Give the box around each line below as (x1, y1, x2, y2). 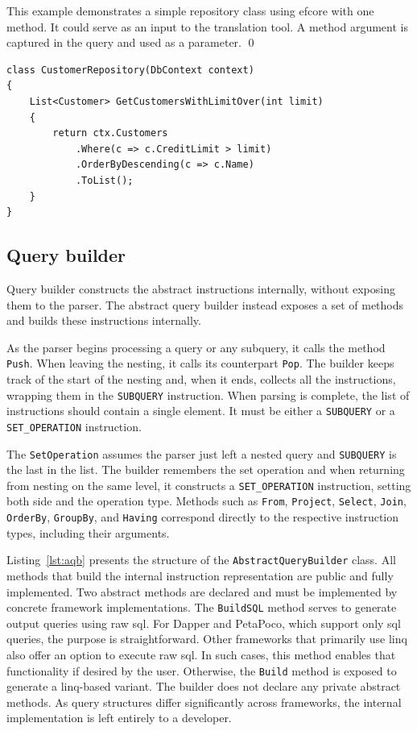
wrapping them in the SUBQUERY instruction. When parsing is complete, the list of (6, 386, 410, 403)
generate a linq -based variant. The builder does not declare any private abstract (6, 678, 401, 695)
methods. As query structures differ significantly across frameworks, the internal (6, 693, 402, 710)
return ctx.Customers (52, 127, 168, 139)
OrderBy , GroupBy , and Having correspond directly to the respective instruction (6, 509, 399, 525)
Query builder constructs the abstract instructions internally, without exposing (6, 280, 395, 297)
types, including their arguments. (6, 524, 170, 541)
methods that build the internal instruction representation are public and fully (6, 567, 394, 584)
